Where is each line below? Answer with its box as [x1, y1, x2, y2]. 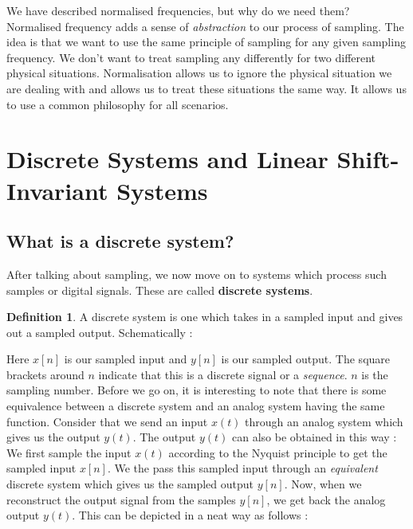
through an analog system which [245, 413, 403, 429]
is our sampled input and [64, 351, 187, 367]
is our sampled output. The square [221, 351, 391, 367]
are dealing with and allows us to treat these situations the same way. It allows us [6, 80, 407, 96]
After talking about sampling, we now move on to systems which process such [6, 265, 387, 282]
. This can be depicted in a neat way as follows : [72, 507, 309, 523]
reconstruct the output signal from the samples [6, 491, 236, 507]
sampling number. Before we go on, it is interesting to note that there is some [6, 382, 387, 398]
